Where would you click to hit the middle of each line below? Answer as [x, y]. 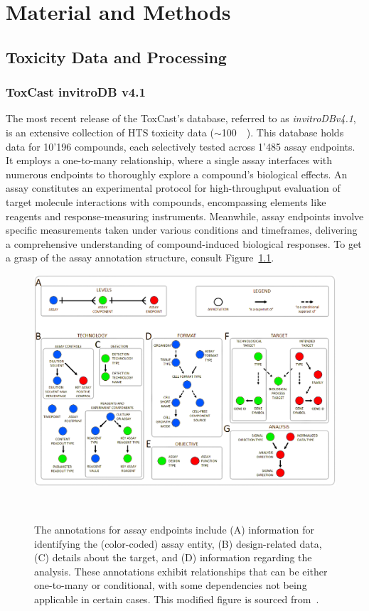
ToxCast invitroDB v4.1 [76, 92]
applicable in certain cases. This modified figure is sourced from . [177, 599]
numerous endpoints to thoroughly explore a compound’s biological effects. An [177, 174]
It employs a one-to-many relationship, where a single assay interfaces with [169, 160]
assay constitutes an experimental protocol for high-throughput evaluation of [173, 188]
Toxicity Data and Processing [116, 56]
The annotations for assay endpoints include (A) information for [175, 529]
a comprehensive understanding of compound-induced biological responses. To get [184, 243]
